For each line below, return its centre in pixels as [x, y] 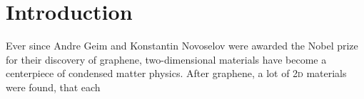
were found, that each [53, 87]
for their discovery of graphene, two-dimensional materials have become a [166, 59]
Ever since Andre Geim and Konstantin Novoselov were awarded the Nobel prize [182, 46]
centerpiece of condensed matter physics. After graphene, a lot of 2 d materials [176, 73]
